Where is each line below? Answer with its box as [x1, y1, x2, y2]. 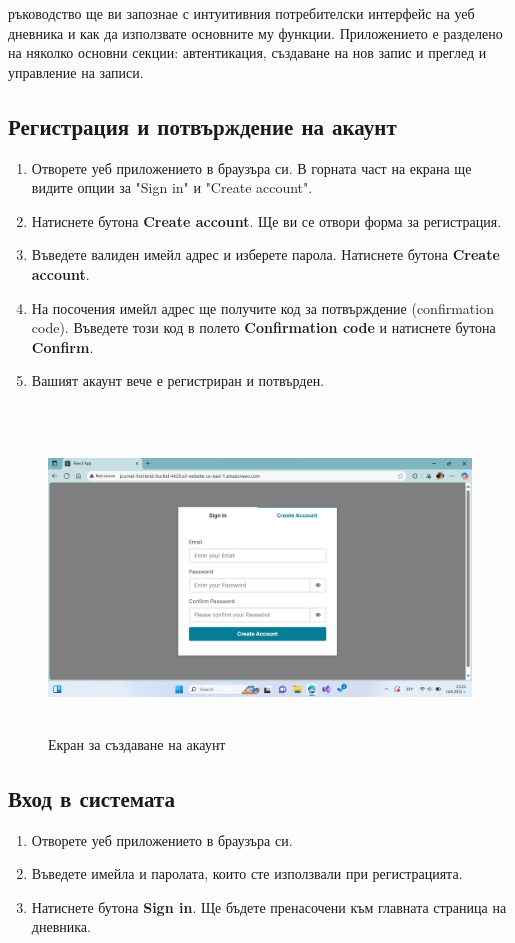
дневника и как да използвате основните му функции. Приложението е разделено [8, 22, 503, 43]
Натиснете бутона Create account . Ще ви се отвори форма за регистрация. [31, 210, 502, 231]
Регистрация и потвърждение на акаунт [8, 110, 397, 141]
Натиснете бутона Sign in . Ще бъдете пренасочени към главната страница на [31, 896, 507, 917]
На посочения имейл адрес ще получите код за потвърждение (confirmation [31, 297, 494, 318]
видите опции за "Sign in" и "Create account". [31, 177, 313, 198]
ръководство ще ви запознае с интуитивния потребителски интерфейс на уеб [8, 3, 475, 23]
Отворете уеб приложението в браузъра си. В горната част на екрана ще [31, 157, 472, 178]
